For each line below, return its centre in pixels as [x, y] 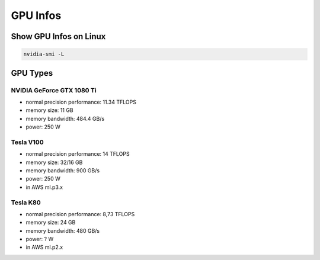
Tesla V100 [27, 142]
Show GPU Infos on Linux [58, 36]
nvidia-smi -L [44, 54]
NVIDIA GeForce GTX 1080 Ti [54, 90]
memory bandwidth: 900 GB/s [63, 171]
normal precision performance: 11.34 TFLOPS [81, 102]
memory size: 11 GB [49, 110]
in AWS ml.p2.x [44, 247]
